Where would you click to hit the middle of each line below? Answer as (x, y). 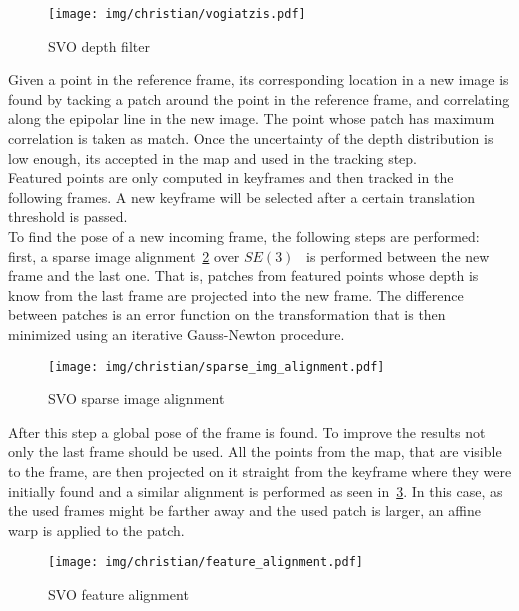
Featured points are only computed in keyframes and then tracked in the (231, 177)
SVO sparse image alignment (136, 398)
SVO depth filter (99, 45)
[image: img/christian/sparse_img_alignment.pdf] (216, 366)
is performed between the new (398, 255)
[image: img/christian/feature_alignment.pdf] (205, 562)
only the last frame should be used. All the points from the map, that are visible (255, 451)
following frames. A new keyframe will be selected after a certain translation (242, 196)
